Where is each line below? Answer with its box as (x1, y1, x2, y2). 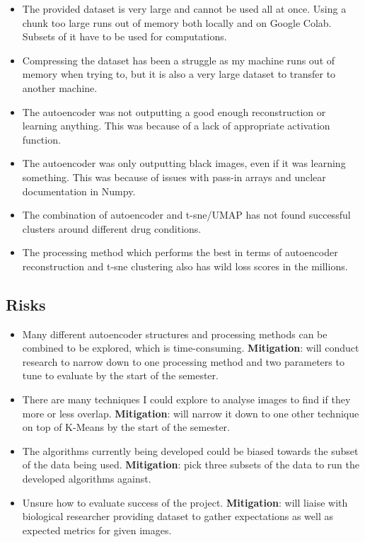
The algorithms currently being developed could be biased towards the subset (22, 443, 359, 458)
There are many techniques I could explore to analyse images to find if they (22, 392, 351, 407)
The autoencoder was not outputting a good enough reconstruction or (22, 104, 326, 119)
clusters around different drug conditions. (22, 221, 202, 236)
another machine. (22, 80, 98, 95)
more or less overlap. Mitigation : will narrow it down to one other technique (22, 405, 359, 420)
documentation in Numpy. (22, 183, 136, 198)
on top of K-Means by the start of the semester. (22, 420, 230, 434)
